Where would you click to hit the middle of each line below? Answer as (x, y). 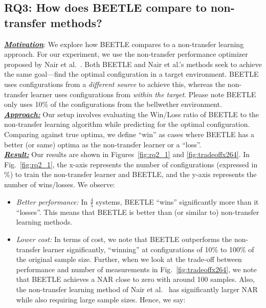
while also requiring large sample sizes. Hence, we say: (101, 299)
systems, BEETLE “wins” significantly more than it (177, 201)
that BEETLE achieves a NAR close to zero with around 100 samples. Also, (136, 279)
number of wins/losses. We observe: (60, 184)
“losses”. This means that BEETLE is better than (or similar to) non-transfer (138, 212)
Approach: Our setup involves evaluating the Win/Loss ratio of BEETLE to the (132, 114)
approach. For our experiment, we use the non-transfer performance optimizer (126, 54)
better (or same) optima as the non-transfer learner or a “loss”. (103, 144)
